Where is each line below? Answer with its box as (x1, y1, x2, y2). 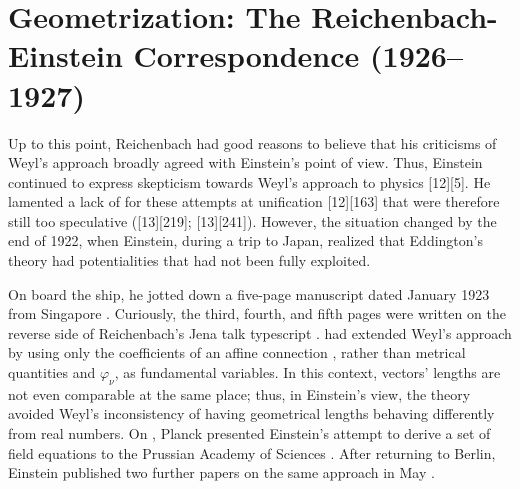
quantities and (8, 362, 96, 383)
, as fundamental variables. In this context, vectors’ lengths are (114, 362, 501, 383)
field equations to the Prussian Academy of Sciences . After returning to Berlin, (8, 442, 496, 463)
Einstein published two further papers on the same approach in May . (8, 462, 435, 483)
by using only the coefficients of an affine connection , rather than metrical (8, 342, 466, 363)
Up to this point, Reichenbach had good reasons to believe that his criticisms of (8, 132, 497, 153)
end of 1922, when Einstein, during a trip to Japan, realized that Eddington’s (8, 230, 483, 251)
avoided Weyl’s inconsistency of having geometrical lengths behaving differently (8, 403, 495, 424)
